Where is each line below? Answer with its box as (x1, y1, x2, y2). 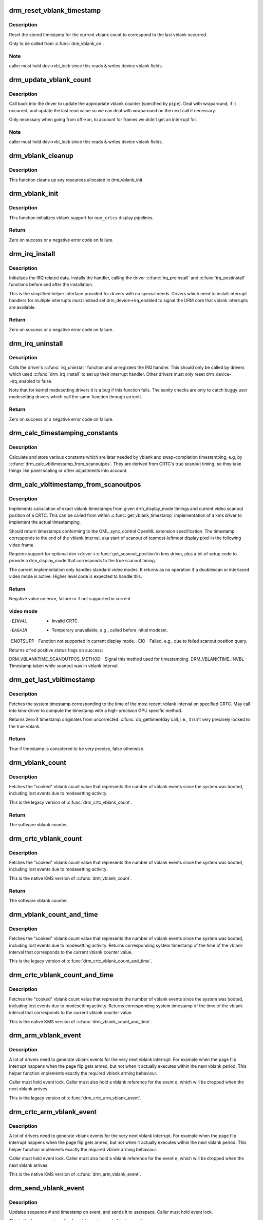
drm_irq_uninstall (9, 339, 63, 347)
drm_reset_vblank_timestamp (9, 6, 101, 15)
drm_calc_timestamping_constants (9, 429, 118, 437)
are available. (9, 304, 36, 310)
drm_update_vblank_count (9, 76, 92, 84)
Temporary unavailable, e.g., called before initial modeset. (52, 627, 168, 633)
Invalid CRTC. (52, 618, 79, 624)
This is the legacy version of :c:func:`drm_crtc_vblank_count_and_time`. (9, 958, 152, 964)
